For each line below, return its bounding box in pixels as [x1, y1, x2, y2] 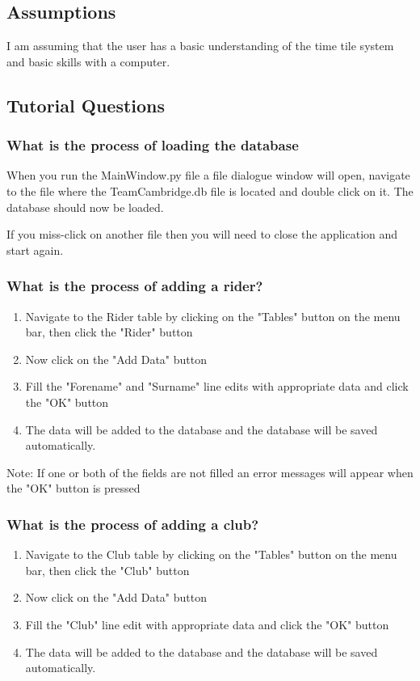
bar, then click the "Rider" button [25, 324, 193, 340]
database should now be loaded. [6, 198, 164, 215]
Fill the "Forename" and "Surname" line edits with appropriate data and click [25, 378, 409, 395]
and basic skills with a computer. [6, 53, 170, 70]
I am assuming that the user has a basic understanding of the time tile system [6, 37, 394, 54]
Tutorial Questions [6, 92, 166, 117]
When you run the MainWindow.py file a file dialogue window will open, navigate [6, 167, 410, 184]
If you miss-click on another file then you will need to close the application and [6, 226, 398, 243]
